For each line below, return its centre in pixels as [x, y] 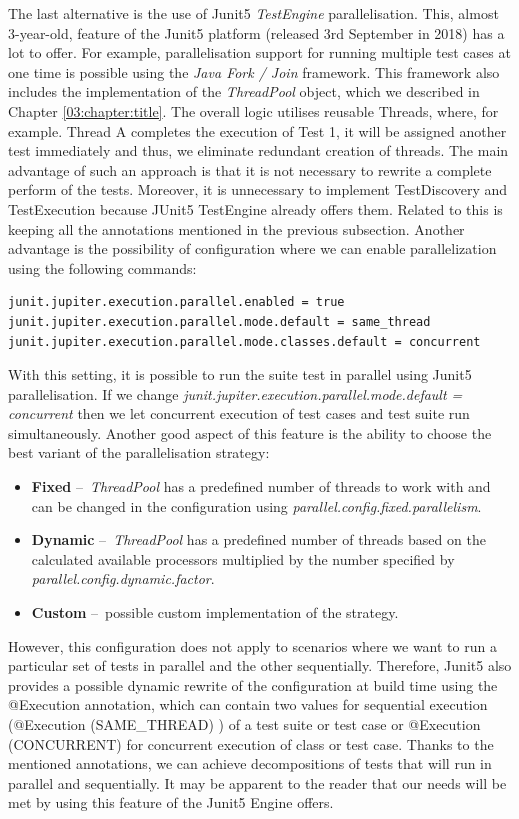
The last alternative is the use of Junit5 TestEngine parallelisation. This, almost [253, 13]
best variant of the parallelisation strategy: [139, 452]
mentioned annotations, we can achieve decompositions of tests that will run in [250, 763]
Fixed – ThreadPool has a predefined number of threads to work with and [261, 486]
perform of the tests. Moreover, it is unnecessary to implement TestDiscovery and [258, 189]
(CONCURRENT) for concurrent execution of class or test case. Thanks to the [251, 743]
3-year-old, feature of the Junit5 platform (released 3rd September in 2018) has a [256, 32]
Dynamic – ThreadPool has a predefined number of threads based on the [258, 539]
